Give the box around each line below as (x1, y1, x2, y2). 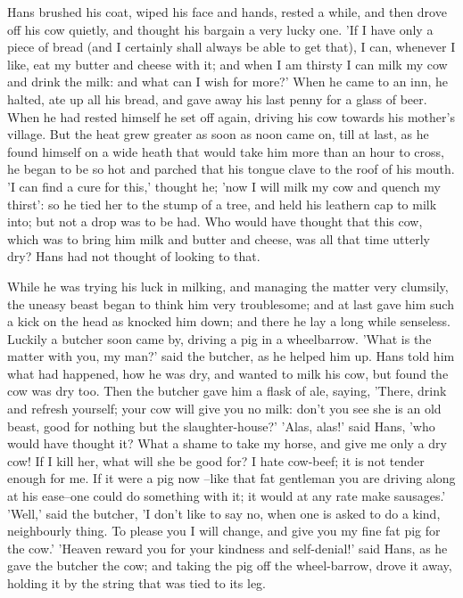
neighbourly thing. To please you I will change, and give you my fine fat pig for (7, 521, 441, 540)
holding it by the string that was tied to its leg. (7, 574, 266, 592)
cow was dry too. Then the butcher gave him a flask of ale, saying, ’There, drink (7, 381, 447, 400)
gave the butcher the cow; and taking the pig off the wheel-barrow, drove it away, (7, 556, 452, 575)
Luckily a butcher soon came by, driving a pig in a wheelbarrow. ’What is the (7, 329, 432, 348)
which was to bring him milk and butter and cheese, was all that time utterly (7, 229, 430, 248)
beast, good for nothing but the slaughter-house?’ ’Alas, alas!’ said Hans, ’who (7, 416, 435, 435)
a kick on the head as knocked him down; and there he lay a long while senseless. (7, 312, 451, 331)
